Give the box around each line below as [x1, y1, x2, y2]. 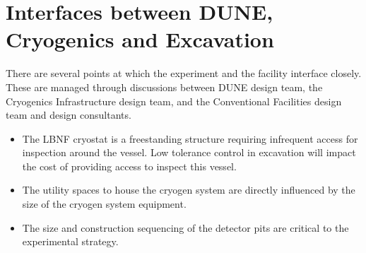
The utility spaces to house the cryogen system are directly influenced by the [22, 182, 355, 197]
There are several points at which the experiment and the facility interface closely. [6, 66, 362, 81]
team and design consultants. [6, 107, 131, 122]
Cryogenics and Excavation [6, 25, 274, 54]
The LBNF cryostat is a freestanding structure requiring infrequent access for [22, 131, 358, 146]
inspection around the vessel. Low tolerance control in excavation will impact [22, 145, 356, 160]
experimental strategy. [22, 234, 119, 249]
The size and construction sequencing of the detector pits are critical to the [22, 220, 349, 235]
